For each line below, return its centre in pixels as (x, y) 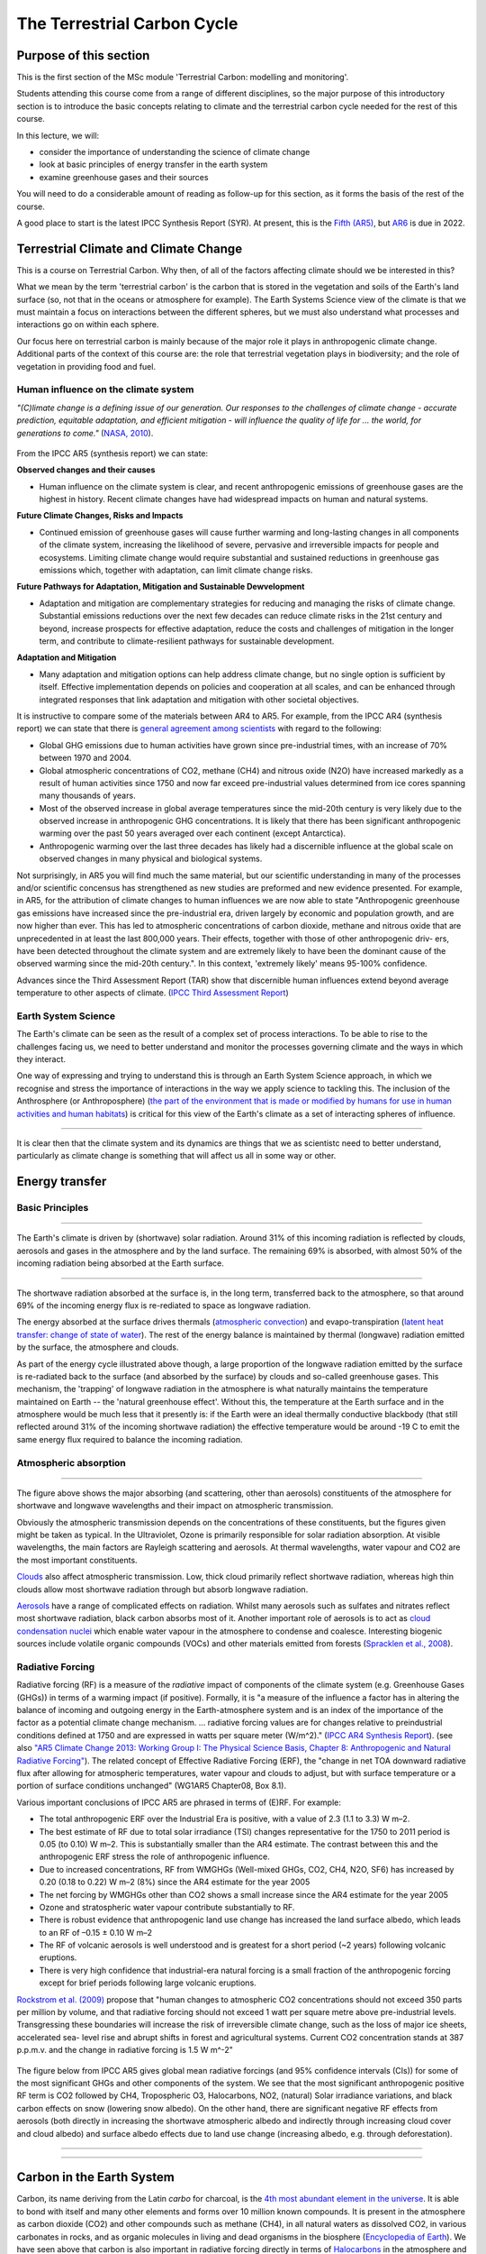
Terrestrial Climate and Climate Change (130, 248)
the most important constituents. (77, 1560)
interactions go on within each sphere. (88, 325)
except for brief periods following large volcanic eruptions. (148, 1983)
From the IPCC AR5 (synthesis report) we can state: (112, 453)
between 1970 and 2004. (85, 758)
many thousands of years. (87, 796)
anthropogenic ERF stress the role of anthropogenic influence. (154, 1856)
